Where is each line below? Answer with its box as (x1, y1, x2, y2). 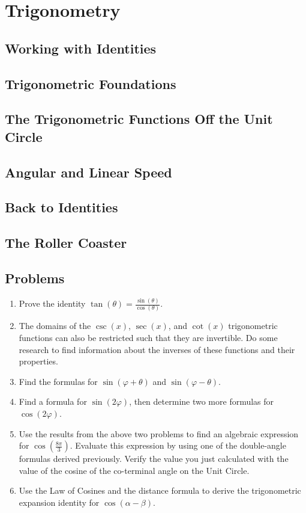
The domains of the (19, 319, 91, 332)
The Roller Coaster (5, 233, 127, 252)
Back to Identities (5, 198, 118, 217)
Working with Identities (5, 38, 157, 57)
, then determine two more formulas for (129, 395, 274, 408)
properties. (19, 355, 58, 367)
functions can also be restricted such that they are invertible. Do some (19, 331, 278, 343)
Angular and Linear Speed (5, 162, 172, 181)
